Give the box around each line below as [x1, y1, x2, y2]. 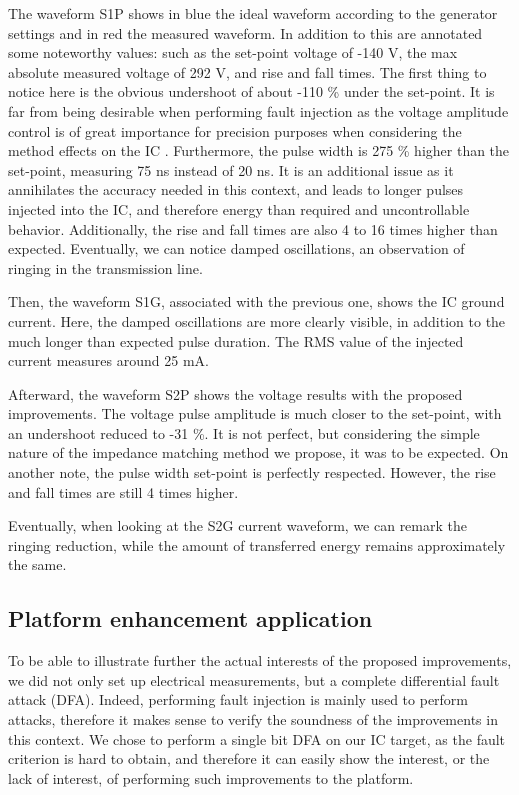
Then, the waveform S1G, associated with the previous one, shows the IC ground [8, 291, 505, 312]
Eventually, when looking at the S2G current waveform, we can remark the [8, 515, 467, 536]
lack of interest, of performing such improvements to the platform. [8, 767, 414, 788]
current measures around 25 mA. [8, 350, 209, 371]
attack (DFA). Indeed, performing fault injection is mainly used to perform [8, 689, 469, 710]
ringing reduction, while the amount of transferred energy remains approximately [8, 534, 506, 555]
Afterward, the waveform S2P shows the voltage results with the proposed [8, 383, 463, 404]
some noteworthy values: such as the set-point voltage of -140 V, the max [8, 42, 458, 63]
